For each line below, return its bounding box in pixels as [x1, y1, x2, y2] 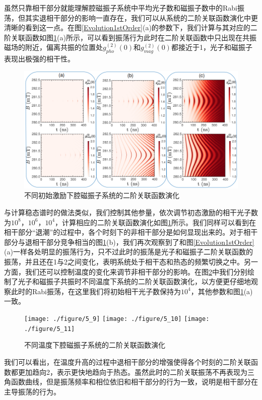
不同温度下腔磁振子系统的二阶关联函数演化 [24, 340, 165, 350]
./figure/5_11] [24, 325, 75, 332]
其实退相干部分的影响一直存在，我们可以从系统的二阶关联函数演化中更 [25, 12, 258, 23]
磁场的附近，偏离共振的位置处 [4, 42, 103, 52]
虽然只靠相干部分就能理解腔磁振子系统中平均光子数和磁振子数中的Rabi [4, 3, 237, 13]
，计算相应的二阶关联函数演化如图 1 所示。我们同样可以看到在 [55, 217, 256, 227]
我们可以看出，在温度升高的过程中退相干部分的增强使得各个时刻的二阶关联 [4, 356, 251, 367]
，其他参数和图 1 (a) [190, 286, 253, 296]
